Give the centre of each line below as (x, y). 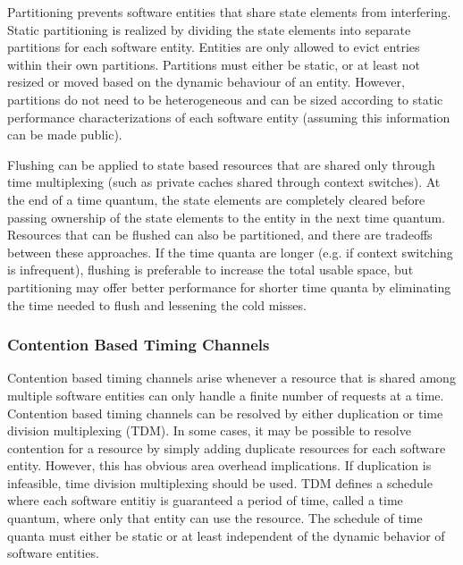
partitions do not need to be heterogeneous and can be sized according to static (225, 99)
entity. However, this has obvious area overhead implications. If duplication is (219, 465)
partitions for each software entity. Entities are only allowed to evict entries (214, 47)
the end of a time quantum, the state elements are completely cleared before (216, 199)
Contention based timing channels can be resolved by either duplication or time (225, 413)
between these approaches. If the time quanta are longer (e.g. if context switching (230, 252)
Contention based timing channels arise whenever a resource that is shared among (231, 378)
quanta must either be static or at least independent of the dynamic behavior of (226, 535)
